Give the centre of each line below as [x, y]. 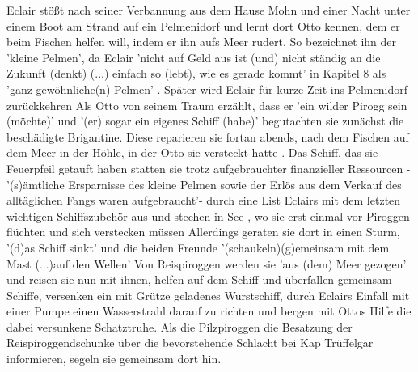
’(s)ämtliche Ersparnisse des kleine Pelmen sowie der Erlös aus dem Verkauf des [204, 184]
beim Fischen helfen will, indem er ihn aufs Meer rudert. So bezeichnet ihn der [202, 42]
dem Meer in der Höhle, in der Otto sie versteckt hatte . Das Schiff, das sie [192, 152]
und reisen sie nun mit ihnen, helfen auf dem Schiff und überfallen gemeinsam [199, 279]
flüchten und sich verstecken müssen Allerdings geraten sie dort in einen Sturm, [203, 232]
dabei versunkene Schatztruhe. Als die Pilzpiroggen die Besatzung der [179, 326]
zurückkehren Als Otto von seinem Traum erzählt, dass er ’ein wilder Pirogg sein [207, 105]
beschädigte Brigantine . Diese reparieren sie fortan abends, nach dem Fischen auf [208, 136]
